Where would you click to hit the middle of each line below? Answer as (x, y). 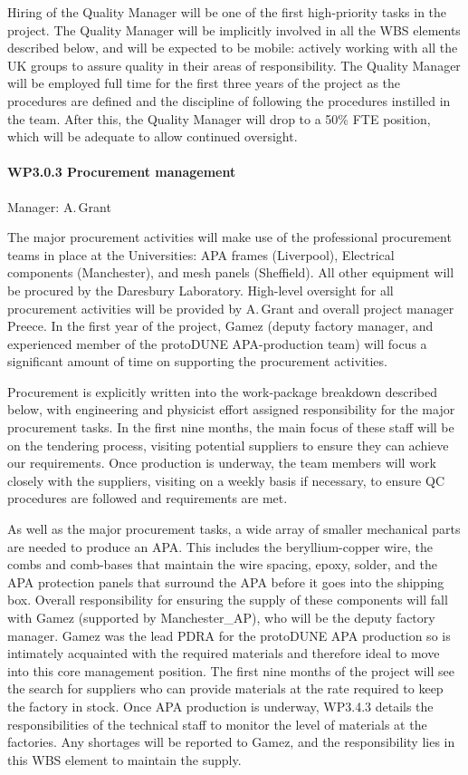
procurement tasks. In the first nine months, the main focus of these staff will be (231, 427)
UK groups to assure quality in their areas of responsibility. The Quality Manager (234, 65)
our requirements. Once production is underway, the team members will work (222, 463)
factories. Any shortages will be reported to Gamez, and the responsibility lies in (231, 742)
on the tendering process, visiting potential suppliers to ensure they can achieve (228, 445)
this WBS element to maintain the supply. (124, 759)
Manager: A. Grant (59, 206)
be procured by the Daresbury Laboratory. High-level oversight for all (201, 290)
